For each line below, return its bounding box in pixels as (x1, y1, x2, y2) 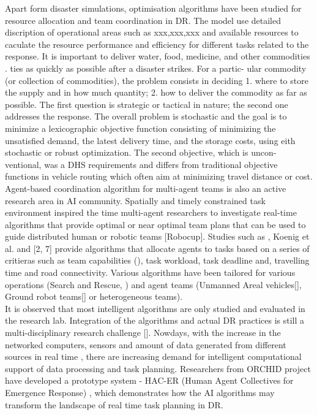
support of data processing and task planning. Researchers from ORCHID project (5, 362, 311, 375)
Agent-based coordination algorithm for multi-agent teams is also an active (5, 181, 286, 194)
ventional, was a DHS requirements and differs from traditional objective (5, 158, 278, 170)
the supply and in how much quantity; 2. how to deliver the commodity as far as (5, 86, 307, 99)
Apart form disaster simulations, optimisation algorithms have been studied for (5, 2, 302, 14)
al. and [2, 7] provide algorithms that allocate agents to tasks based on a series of (5, 242, 310, 254)
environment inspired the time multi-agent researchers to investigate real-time (5, 206, 297, 219)
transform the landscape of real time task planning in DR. (5, 398, 223, 411)
